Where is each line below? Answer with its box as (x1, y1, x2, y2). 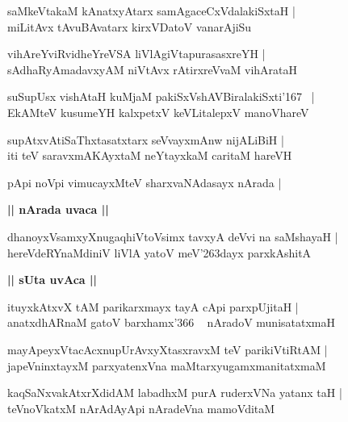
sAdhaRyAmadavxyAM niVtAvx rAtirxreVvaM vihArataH (7, 61, 298, 77)
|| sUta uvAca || (7, 271, 97, 288)
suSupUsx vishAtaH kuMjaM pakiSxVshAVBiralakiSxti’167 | (7, 88, 315, 105)
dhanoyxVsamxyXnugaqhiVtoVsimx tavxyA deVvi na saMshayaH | (7, 228, 338, 244)
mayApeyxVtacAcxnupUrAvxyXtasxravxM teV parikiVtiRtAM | (7, 341, 328, 357)
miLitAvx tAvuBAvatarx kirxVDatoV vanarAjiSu (7, 18, 252, 35)
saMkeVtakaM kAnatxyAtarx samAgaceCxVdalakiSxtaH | (7, 2, 296, 19)
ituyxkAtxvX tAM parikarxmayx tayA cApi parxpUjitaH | (7, 298, 299, 315)
